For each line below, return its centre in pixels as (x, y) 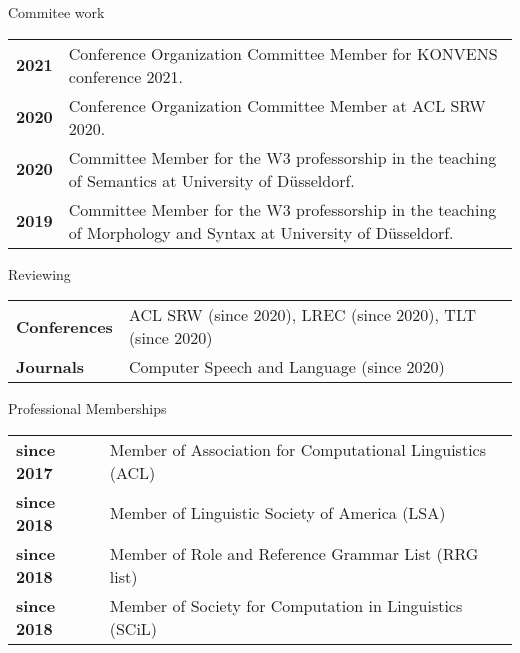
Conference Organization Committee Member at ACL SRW (277, 105)
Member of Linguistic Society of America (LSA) (277, 513)
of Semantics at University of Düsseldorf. (211, 180)
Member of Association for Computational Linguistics (297, 449)
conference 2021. (126, 76)
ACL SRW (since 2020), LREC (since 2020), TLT (302, 315)
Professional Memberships (87, 408)
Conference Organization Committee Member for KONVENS (283, 53)
